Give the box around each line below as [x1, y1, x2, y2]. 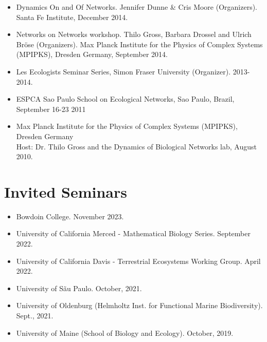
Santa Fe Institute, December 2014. [16, 11, 128, 22]
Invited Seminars [4, 181, 127, 202]
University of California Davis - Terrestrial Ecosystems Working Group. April [16, 255, 261, 266]
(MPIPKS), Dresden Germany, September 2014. [16, 49, 168, 60]
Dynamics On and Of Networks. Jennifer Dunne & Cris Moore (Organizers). [16, 2, 257, 12]
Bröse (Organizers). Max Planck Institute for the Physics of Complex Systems [16, 39, 263, 49]
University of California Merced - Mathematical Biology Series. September [16, 228, 251, 239]
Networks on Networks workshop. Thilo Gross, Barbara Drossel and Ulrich [16, 29, 252, 40]
